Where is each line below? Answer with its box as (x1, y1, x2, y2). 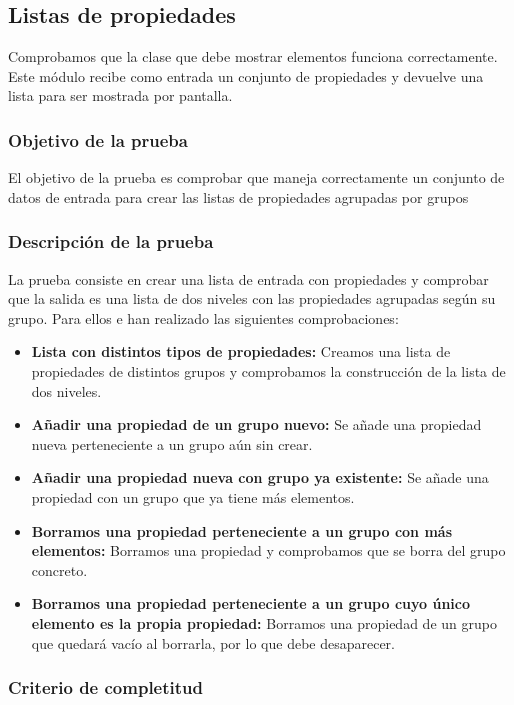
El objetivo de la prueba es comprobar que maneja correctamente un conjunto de (8, 167, 505, 188)
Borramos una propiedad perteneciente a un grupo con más (31, 520, 453, 541)
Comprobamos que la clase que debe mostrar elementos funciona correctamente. (8, 46, 498, 67)
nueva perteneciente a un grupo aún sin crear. (31, 433, 313, 454)
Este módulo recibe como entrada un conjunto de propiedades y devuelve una (8, 65, 484, 86)
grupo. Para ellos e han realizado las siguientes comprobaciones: (8, 307, 399, 328)
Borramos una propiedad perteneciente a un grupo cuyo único (31, 593, 471, 614)
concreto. (31, 559, 88, 580)
